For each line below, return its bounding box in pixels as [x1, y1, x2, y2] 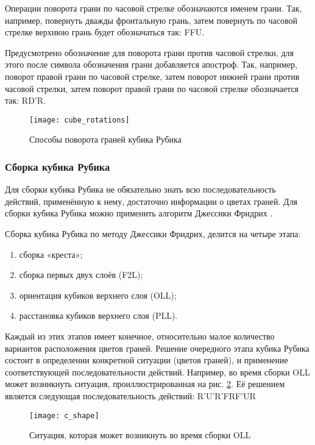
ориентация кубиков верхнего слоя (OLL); [19, 288, 177, 301]
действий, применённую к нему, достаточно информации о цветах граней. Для [5, 194, 298, 207]
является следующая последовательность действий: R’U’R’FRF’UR [5, 389, 256, 402]
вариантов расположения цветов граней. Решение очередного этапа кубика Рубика [5, 341, 310, 354]
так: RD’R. [5, 94, 46, 107]
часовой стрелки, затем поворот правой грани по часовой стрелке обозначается [5, 82, 299, 94]
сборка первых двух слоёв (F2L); [19, 268, 143, 281]
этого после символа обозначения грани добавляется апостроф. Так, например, [5, 58, 297, 71]
